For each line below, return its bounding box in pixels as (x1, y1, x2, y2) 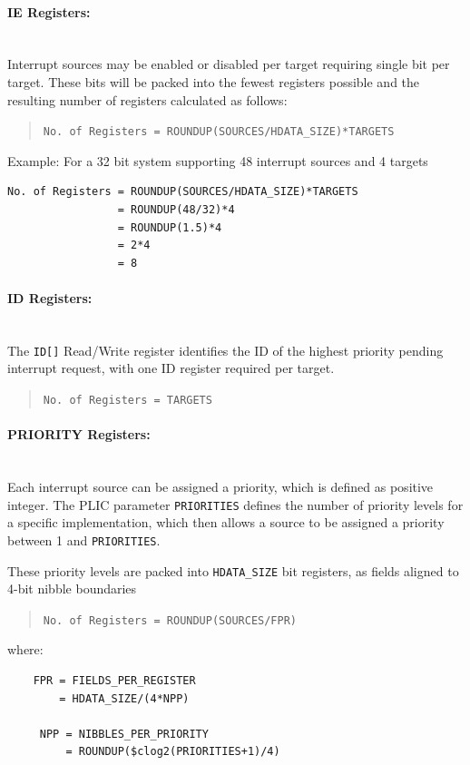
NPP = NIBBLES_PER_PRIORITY (39, 727, 209, 740)
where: (7, 640, 44, 659)
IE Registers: (7, 2, 91, 21)
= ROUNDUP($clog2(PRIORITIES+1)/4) (65, 745, 280, 759)
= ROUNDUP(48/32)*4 (117, 203, 235, 217)
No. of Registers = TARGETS (43, 394, 212, 407)
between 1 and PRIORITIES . (7, 530, 161, 549)
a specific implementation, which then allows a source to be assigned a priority (7, 513, 445, 532)
